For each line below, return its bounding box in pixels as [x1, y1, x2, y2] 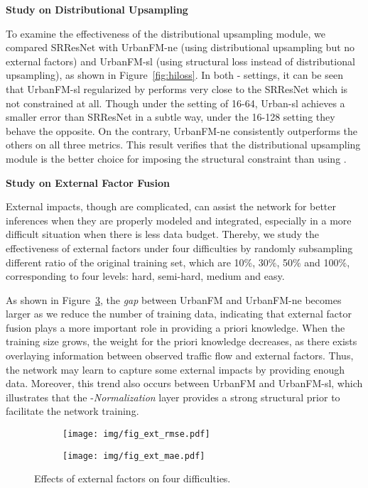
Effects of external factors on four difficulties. [34, 471, 231, 486]
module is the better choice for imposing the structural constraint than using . [6, 151, 347, 166]
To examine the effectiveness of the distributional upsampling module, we [6, 26, 325, 40]
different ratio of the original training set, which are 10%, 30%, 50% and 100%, [6, 254, 350, 269]
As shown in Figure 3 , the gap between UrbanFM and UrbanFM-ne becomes [6, 292, 342, 307]
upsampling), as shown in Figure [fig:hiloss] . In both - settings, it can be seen [6, 67, 343, 82]
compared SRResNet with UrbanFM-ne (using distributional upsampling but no [6, 40, 355, 55]
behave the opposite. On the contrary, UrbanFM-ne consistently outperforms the [6, 123, 358, 138]
